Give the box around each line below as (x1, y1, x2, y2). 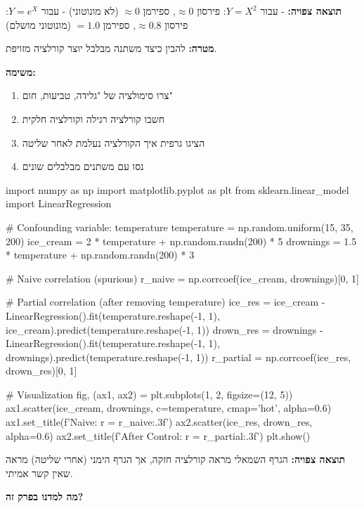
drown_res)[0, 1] (6, 363, 77, 378)
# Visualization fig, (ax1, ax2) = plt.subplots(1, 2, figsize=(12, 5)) (6, 386, 293, 401)
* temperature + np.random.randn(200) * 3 (6, 247, 195, 262)
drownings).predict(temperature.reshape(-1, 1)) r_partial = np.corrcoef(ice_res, (6, 349, 351, 364)
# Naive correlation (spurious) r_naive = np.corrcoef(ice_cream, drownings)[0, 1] (6, 271, 360, 285)
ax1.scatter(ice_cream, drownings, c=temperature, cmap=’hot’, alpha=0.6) (6, 400, 332, 415)
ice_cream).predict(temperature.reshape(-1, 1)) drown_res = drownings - (6, 322, 323, 337)
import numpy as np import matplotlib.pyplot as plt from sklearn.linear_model (6, 182, 349, 197)
